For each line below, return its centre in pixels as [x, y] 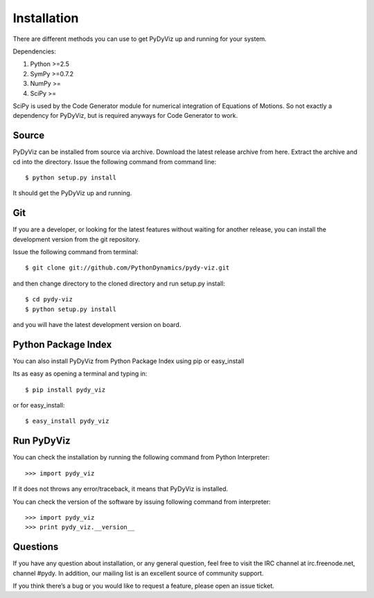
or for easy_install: [39, 405]
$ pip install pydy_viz [65, 389]
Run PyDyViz [42, 441]
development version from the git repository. [77, 239]
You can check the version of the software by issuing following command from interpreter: [142, 502]
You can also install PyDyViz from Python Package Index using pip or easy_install [128, 361]
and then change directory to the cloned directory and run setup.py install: [119, 283]
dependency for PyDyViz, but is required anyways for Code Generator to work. [125, 116]
